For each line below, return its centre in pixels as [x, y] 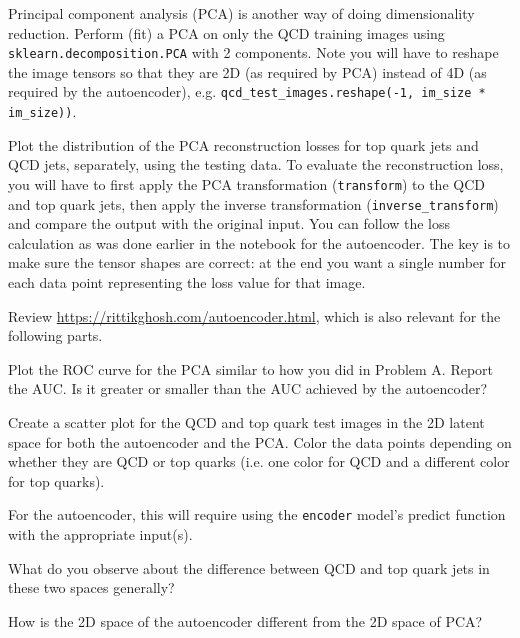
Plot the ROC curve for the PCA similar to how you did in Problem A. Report [251, 368]
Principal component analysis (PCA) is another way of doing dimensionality [241, 13]
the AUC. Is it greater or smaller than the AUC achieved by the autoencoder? [248, 388]
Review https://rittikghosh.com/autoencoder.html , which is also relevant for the [254, 315]
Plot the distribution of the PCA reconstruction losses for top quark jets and [243, 144]
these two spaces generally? [91, 587]
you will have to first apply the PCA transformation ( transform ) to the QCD [246, 183]
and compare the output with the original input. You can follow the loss [229, 223]
